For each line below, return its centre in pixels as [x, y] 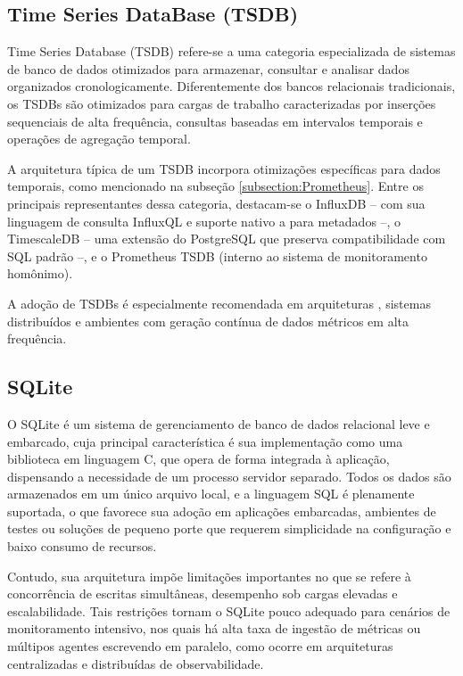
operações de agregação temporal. [99, 139]
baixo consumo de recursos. [82, 546]
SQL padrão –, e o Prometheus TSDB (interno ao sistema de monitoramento [217, 256]
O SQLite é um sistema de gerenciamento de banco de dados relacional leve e [219, 423]
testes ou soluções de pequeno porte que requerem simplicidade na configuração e [229, 528]
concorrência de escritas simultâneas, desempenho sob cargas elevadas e [203, 594]
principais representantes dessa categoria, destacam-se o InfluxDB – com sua [216, 203]
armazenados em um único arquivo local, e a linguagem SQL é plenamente [211, 494]
